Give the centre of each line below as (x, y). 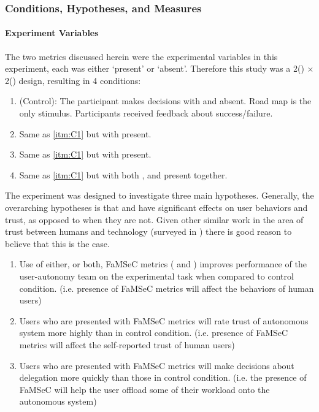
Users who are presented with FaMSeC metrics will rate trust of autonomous (164, 320)
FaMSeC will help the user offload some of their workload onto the (144, 389)
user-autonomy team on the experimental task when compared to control (156, 276)
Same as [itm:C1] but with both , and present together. (123, 174)
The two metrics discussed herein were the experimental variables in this (141, 56)
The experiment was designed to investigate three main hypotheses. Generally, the (159, 195)
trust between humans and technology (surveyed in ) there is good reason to (148, 231)
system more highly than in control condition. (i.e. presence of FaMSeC (154, 333)
